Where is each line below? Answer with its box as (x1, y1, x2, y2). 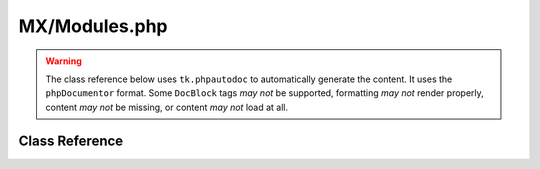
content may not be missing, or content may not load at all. (45, 101, 289, 113)
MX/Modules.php (18, 15, 168, 37)
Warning (45, 55, 82, 67)
